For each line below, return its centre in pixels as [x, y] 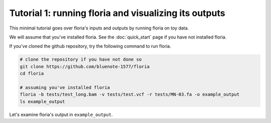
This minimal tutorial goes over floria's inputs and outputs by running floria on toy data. [99, 28]
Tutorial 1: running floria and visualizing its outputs [117, 13]
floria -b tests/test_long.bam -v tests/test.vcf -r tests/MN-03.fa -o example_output [130, 94]
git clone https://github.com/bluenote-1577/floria [85, 66]
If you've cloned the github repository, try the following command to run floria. [90, 46]
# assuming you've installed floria [65, 87]
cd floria [32, 73]
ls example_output [42, 101]
